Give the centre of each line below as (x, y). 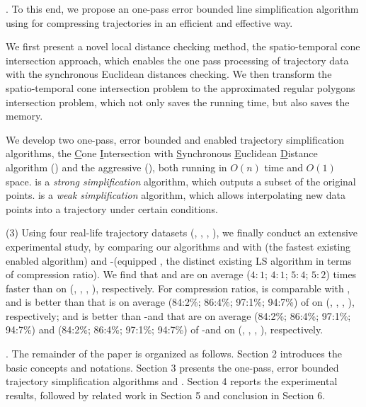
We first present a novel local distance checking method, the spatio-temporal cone (183, 46)
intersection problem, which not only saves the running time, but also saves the (178, 102)
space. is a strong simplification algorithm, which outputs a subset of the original (181, 181)
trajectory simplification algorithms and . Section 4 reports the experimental (172, 381)
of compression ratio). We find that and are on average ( (128, 274)
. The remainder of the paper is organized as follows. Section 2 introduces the (174, 354)
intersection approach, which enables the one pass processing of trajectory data (177, 60)
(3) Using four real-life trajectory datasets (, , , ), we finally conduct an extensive (182, 233)
